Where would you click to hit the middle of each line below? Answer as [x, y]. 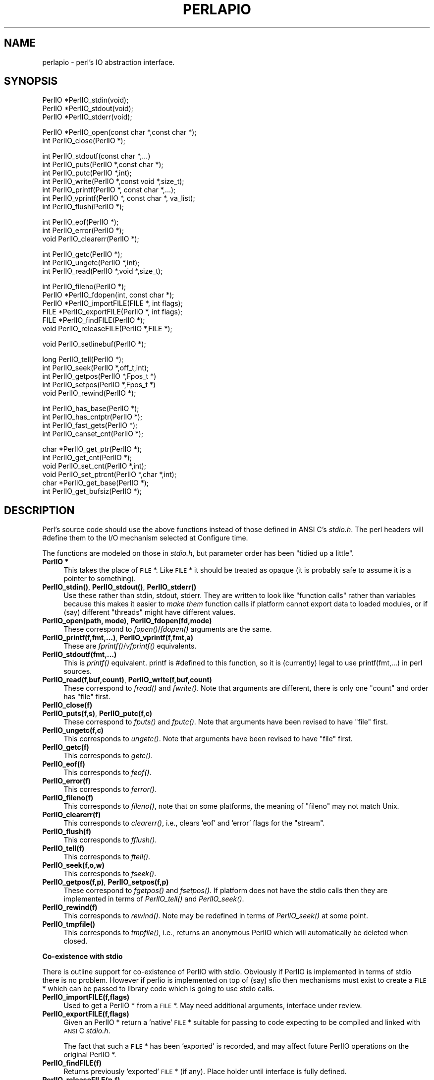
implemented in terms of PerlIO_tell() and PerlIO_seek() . [154, 899]
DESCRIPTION [39, 510]
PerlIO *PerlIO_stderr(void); [87, 117]
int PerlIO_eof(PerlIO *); [81, 222]
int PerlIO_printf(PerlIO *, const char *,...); [109, 190]
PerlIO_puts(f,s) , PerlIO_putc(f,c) [97, 714]
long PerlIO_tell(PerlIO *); [83, 360]
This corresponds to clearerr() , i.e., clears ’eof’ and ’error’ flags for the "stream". [194, 823]
